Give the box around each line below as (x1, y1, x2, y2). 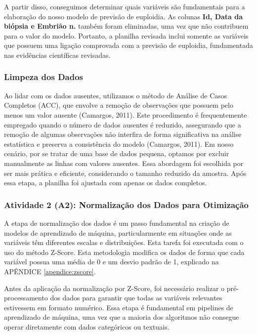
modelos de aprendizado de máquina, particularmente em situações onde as (4, 227, 232, 238)
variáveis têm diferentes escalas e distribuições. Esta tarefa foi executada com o (4, 237, 244, 248)
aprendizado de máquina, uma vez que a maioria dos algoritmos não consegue (4, 312, 239, 322)
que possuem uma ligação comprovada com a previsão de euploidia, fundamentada (4, 40, 253, 50)
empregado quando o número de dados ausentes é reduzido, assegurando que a (4, 119, 241, 129)
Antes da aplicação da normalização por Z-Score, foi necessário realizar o (4, 283, 225, 293)
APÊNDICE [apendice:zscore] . (4, 266, 96, 276)
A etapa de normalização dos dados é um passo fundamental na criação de (4, 217, 229, 228)
